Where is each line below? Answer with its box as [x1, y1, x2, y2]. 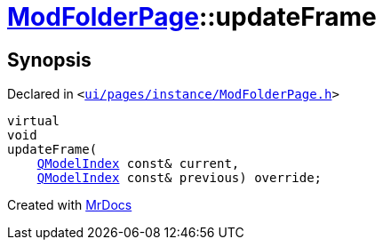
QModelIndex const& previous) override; [36, 171, 323, 186]
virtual [7, 114, 60, 129]
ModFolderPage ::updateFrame [7, 2, 377, 32]
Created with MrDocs [7, 197, 132, 213]
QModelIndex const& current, [36, 156, 240, 171]
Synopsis [7, 48, 92, 71]
